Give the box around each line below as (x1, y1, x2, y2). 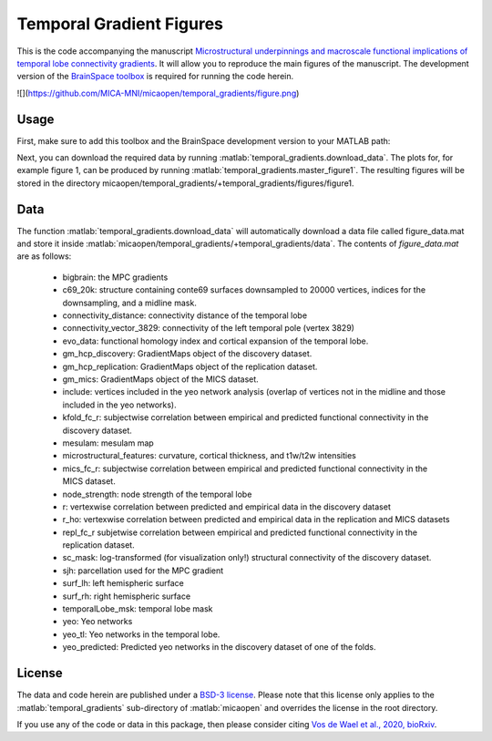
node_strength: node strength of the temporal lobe (62, 489, 252, 499)
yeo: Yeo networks (62, 616, 133, 627)
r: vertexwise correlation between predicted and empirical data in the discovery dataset (62, 501, 391, 512)
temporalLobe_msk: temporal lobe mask (62, 603, 213, 614)
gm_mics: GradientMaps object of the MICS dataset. (62, 374, 259, 385)
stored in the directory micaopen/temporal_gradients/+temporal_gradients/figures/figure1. (16, 178, 354, 189)
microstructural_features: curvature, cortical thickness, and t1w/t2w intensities (62, 450, 357, 461)
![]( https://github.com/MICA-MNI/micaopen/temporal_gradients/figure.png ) (16, 87, 300, 98)
